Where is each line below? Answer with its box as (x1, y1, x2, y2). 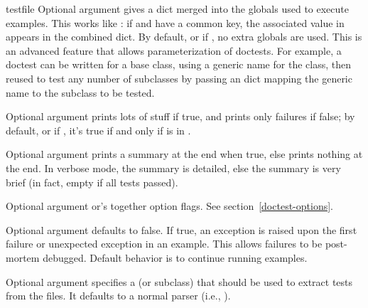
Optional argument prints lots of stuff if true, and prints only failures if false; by (6, 109, 355, 124)
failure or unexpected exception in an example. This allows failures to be (6, 236, 323, 251)
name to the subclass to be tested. (6, 85, 155, 100)
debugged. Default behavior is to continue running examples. (43, 250, 308, 265)
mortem (6, 250, 40, 265)
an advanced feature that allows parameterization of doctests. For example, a (6, 43, 342, 58)
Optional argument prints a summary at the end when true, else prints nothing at (6, 147, 363, 161)
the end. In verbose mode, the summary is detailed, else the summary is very (6, 160, 341, 175)
